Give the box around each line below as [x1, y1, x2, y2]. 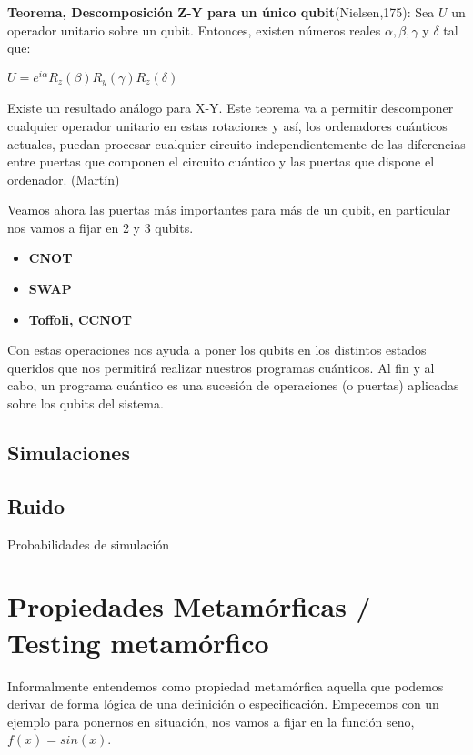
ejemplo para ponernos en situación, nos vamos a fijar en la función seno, [7, 711, 415, 730]
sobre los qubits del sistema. [7, 394, 164, 413]
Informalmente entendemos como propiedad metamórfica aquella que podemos [7, 676, 444, 695]
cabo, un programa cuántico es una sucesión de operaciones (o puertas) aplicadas [7, 376, 459, 395]
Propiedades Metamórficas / [7, 588, 371, 625]
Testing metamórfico [7, 623, 269, 660]
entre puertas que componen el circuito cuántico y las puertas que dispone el [7, 152, 435, 171]
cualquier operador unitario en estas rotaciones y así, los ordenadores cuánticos [7, 116, 448, 135]
